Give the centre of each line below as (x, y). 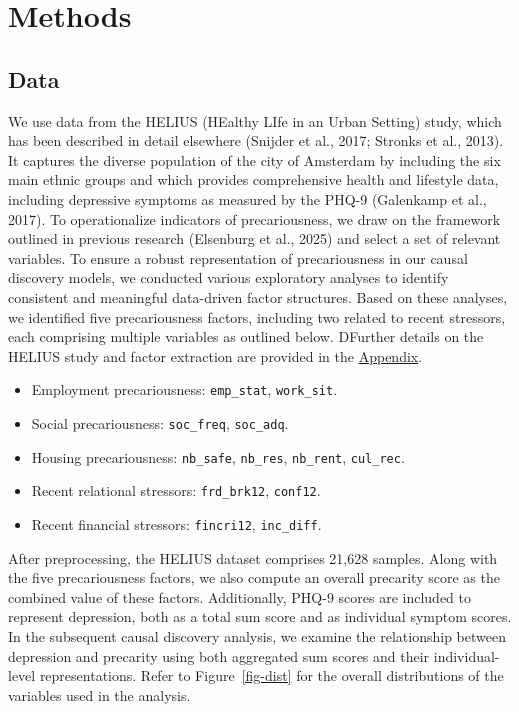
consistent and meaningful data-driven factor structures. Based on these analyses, (258, 296)
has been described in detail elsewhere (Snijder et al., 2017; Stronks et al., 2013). (256, 140)
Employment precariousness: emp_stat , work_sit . (184, 389)
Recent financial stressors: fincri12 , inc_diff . (176, 523)
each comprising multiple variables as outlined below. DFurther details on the (246, 336)
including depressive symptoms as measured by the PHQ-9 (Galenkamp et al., (247, 198)
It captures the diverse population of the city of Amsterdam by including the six (254, 159)
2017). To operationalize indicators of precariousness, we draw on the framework (254, 218)
